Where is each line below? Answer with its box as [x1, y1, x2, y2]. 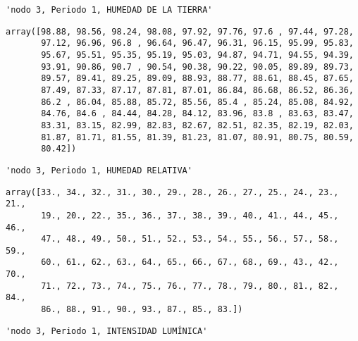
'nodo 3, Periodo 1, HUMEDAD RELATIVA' [6, 165, 192, 175]
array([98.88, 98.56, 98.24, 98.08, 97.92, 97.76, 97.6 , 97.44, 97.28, [6, 26, 354, 37]
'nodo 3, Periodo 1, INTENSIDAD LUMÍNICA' [6, 325, 208, 336]
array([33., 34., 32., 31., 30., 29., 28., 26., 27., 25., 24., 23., [6, 187, 339, 197]
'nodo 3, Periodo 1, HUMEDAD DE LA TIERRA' [6, 5, 213, 15]
